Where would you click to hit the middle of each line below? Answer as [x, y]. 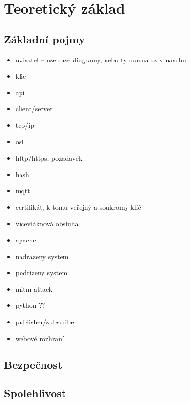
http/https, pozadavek [49, 158]
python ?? [30, 305]
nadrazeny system [42, 256]
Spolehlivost [35, 393]
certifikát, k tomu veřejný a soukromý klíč [78, 207]
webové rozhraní [40, 338]
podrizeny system [42, 272]
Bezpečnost [33, 364]
